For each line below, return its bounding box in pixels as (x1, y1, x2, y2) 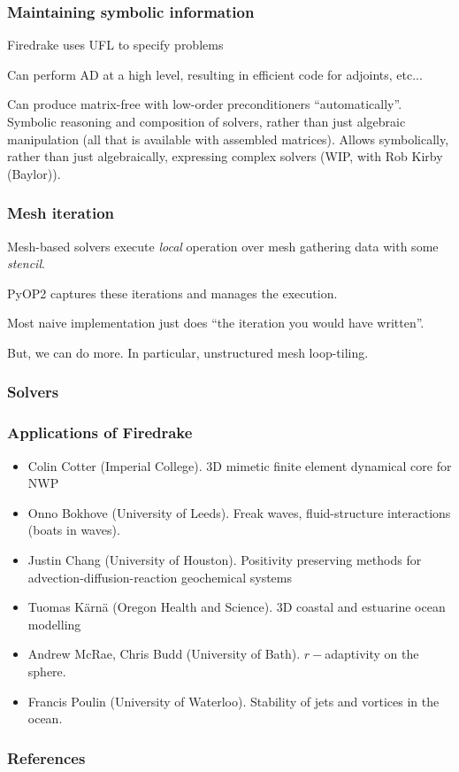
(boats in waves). (27, 521, 120, 539)
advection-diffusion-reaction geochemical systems (27, 567, 292, 586)
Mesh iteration (7, 202, 115, 224)
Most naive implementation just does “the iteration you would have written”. (7, 313, 425, 332)
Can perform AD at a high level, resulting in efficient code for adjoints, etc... (7, 65, 423, 83)
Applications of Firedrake (7, 421, 193, 444)
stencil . (7, 254, 45, 273)
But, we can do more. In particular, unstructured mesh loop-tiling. (7, 343, 369, 361)
